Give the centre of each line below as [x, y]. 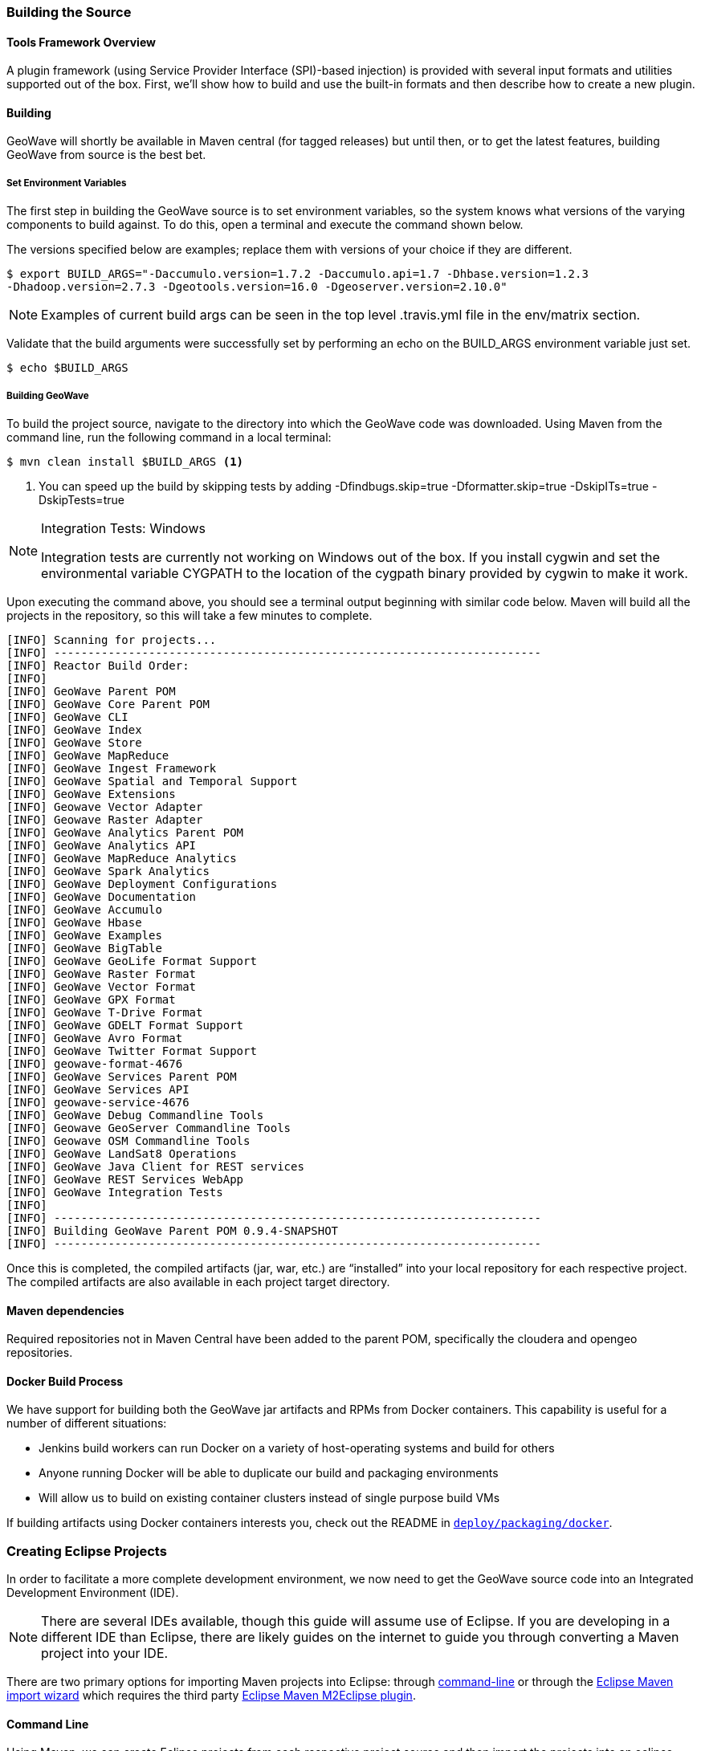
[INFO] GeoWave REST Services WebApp [125, 1179]
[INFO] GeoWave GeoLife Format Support [132, 961]
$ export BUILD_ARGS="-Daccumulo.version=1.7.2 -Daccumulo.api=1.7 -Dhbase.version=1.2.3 [298, 274]
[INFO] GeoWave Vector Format [102, 987]
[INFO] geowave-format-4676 [95, 1064]
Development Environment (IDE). [93, 1593]
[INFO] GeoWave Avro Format [95, 1038]
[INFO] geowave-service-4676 [98, 1102]
